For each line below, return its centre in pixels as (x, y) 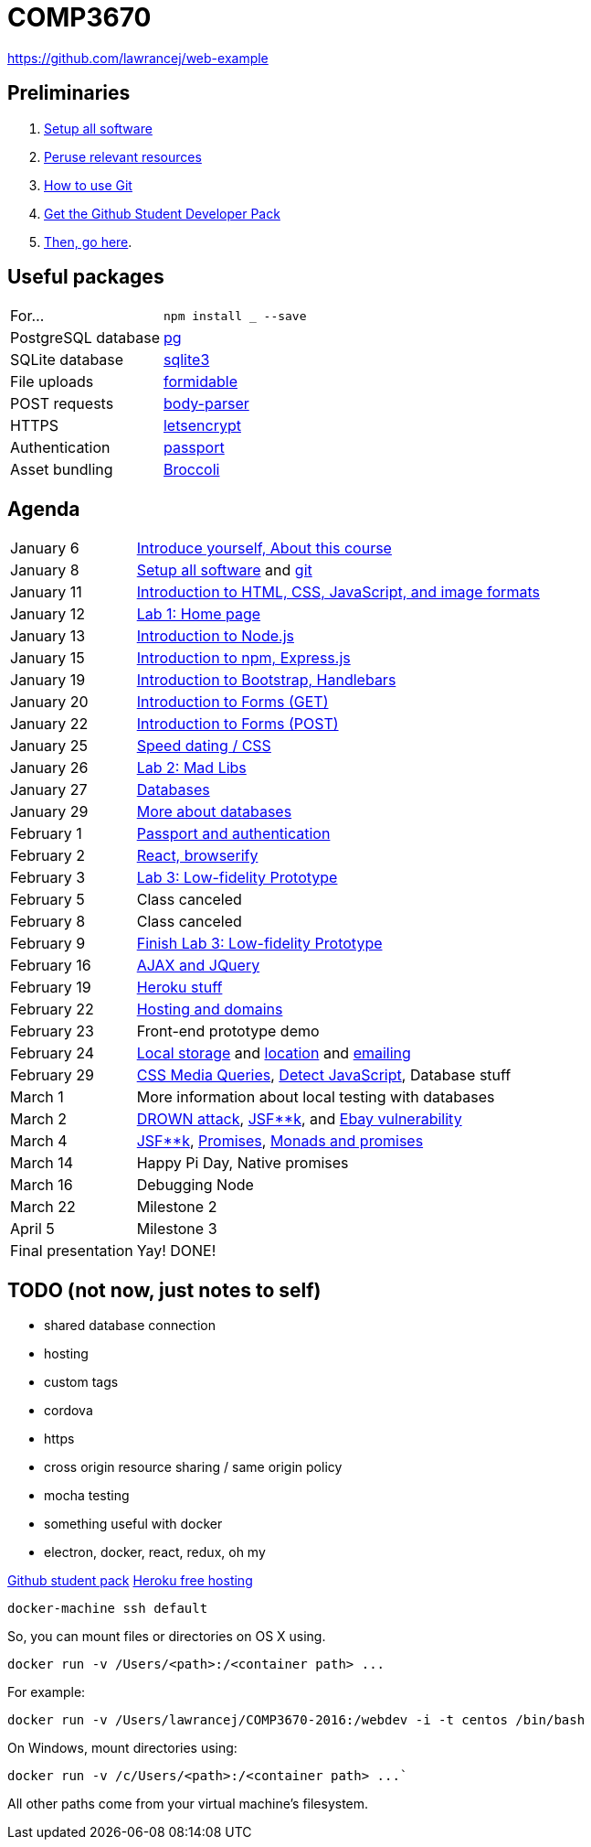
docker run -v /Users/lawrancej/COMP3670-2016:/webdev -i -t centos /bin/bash (296, 1720)
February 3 (48, 878)
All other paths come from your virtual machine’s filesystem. (188, 1804)
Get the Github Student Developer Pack (162, 213)
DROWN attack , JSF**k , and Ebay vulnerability (299, 1119)
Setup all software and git (224, 570)
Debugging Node (195, 1185)
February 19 (51, 988)
